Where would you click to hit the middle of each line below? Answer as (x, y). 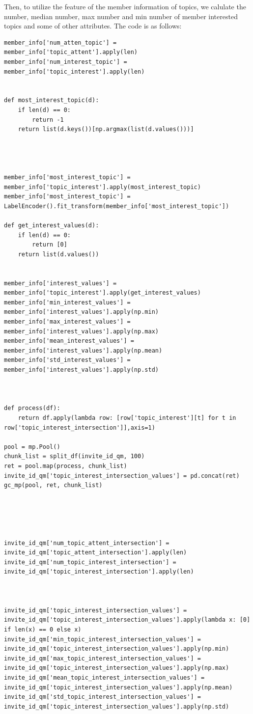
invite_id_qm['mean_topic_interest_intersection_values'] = (104, 677)
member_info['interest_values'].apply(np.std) (81, 370)
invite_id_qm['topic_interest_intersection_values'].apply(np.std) (117, 706)
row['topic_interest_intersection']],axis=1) (80, 427)
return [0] (50, 245)
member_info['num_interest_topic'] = (66, 62)
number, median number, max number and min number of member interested (121, 16)
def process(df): (32, 408)
